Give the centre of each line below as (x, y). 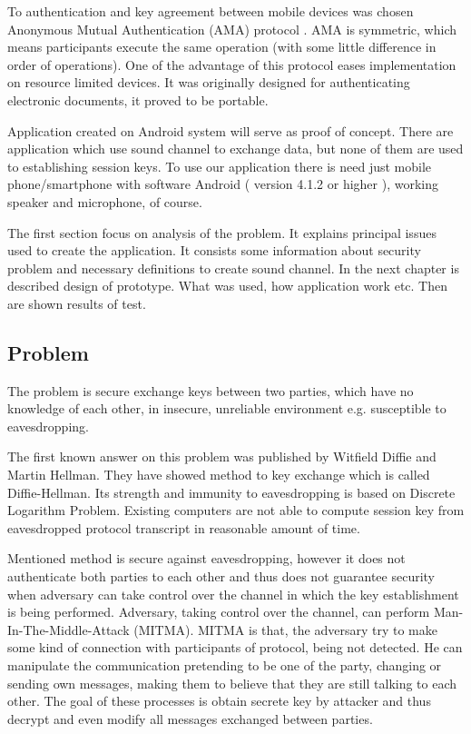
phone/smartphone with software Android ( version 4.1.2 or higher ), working (223, 184)
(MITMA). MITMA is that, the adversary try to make (285, 629)
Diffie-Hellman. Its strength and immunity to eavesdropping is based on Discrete (231, 492)
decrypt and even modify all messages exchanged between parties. (190, 718)
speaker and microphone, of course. (105, 201)
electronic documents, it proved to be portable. (138, 99)
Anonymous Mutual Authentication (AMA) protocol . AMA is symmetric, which (232, 29)
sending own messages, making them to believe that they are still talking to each (232, 683)
